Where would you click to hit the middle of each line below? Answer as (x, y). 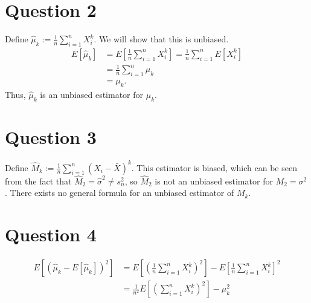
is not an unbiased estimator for (214, 181)
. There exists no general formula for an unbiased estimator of (120, 193)
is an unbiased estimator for (92, 95)
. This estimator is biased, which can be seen (214, 167)
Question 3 (51, 137)
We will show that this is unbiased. (164, 39)
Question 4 (51, 234)
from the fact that (38, 181)
